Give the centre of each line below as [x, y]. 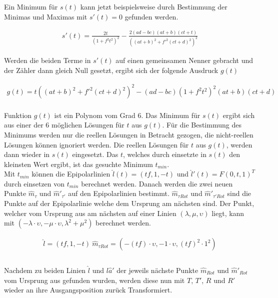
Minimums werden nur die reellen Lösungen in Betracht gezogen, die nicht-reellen [129, 134]
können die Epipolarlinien [71, 174]
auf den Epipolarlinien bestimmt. [119, 193]
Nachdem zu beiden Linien [45, 270]
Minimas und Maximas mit [46, 16]
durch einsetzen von [34, 183]
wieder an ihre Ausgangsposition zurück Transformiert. [88, 290]
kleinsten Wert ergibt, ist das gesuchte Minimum [78, 164]
